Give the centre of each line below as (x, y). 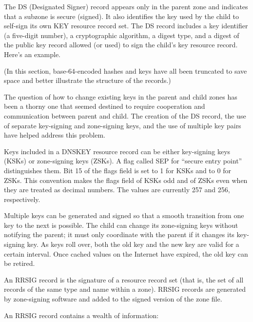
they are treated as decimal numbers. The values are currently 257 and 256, (117, 190)
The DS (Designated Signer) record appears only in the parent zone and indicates (126, 6)
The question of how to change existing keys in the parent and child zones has (121, 96)
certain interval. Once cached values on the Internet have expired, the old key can (126, 253)
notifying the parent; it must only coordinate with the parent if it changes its (119, 234)
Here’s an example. (32, 54)
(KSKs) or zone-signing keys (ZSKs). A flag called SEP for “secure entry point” (123, 161)
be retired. (19, 263)
